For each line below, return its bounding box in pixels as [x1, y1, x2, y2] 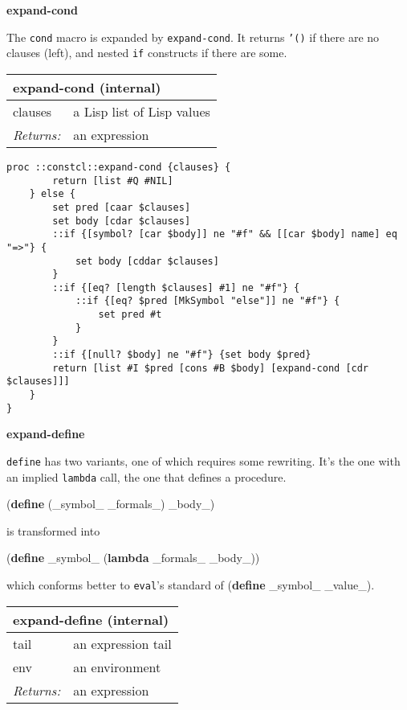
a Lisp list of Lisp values [73, 101, 210, 121]
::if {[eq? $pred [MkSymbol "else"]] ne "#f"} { [75, 295, 340, 307]
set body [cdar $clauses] [52, 215, 191, 227]
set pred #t [98, 309, 162, 321]
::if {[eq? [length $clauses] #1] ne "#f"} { [52, 281, 300, 293]
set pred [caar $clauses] [52, 201, 191, 213]
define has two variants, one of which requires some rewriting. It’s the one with [6, 452, 401, 469]
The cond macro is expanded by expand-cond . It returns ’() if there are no [6, 28, 380, 45]
